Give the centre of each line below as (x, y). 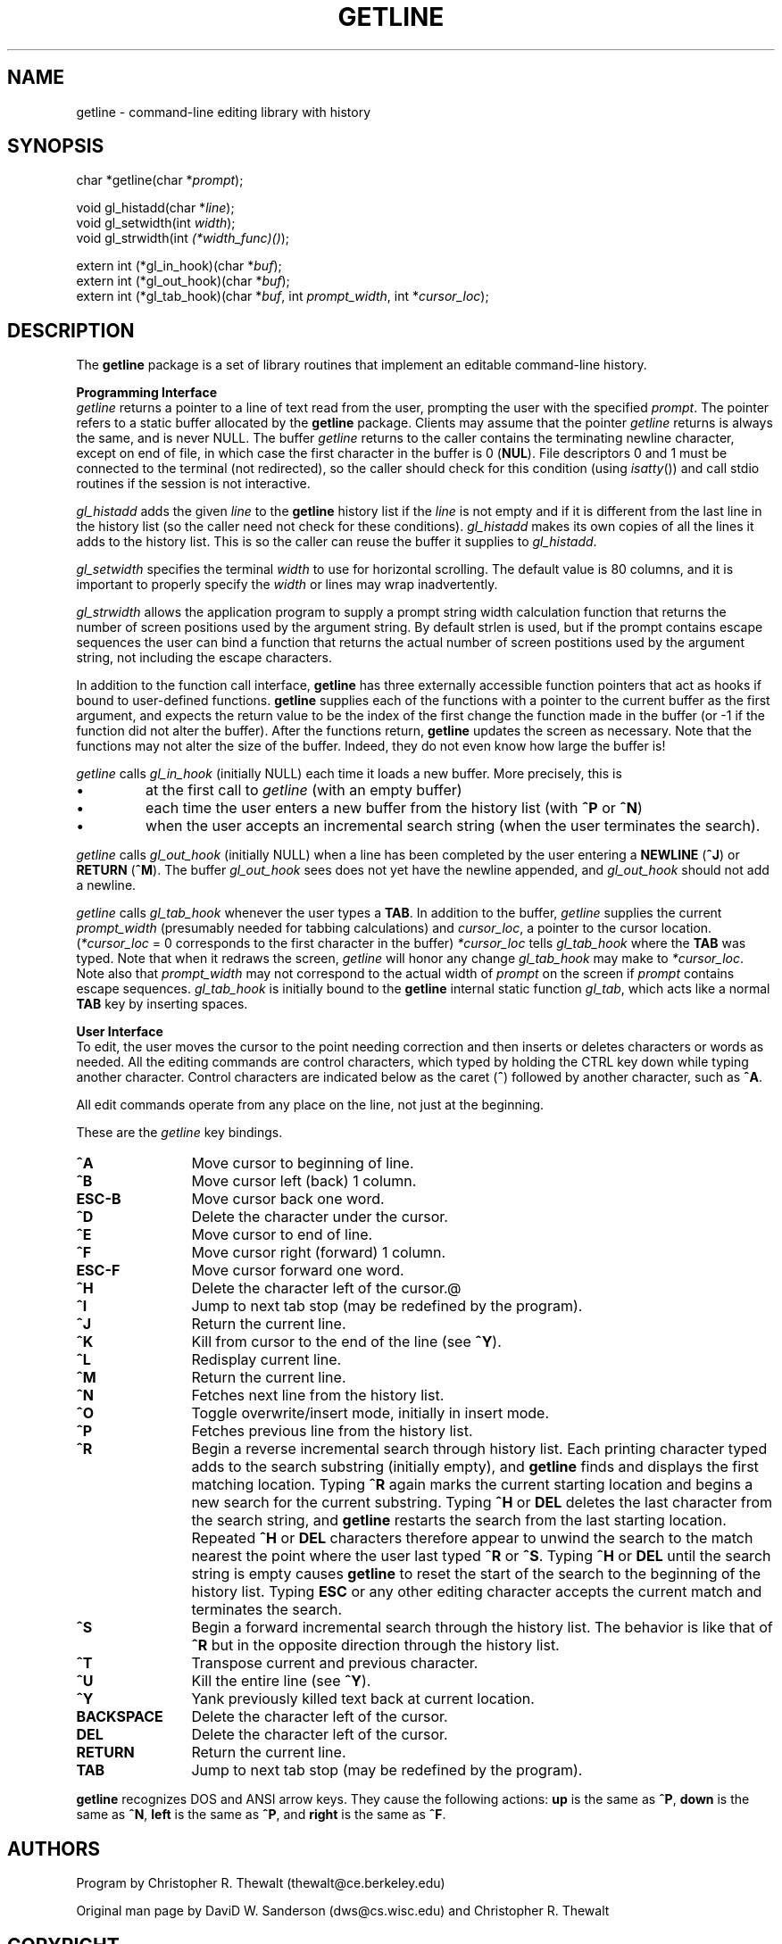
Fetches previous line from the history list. (332, 1431)
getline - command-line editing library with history (224, 112)
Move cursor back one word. (288, 1199)
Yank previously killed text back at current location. (363, 1699)
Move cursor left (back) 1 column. (304, 1181)
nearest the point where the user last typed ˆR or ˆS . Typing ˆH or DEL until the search (481, 1556)
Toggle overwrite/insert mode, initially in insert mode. (370, 1413)
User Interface (120, 1032)
